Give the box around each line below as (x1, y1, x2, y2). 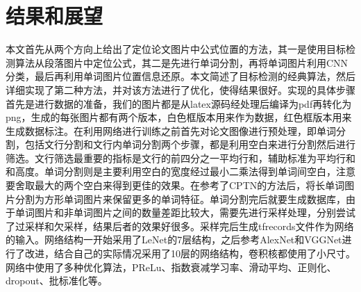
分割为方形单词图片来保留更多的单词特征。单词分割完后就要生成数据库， (15, 191, 346, 206)
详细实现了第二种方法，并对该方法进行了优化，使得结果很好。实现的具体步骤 (6, 82, 355, 97)
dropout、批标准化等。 (6, 273, 108, 288)
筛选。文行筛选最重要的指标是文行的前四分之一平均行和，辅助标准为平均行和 (6, 150, 355, 165)
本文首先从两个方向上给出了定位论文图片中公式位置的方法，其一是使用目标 (6, 42, 346, 56)
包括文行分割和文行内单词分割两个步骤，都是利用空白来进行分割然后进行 (24, 137, 355, 152)
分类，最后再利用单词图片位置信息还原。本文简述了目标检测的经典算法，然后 (6, 69, 355, 83)
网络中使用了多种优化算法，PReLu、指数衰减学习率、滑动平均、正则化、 (6, 259, 337, 274)
